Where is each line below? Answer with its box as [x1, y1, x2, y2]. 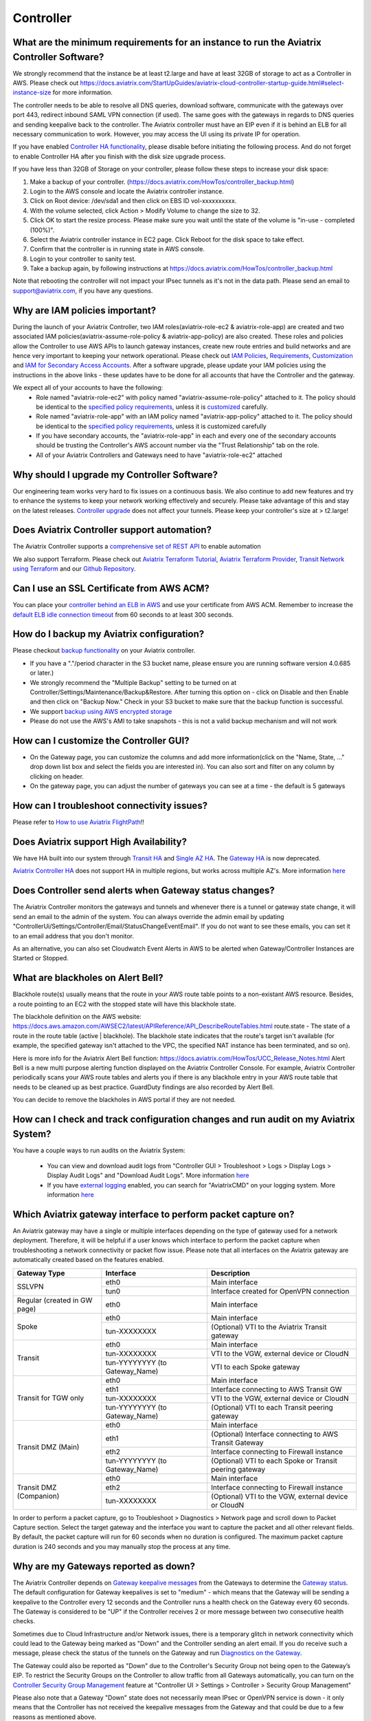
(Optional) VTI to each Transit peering [210, 1402, 333, 1412]
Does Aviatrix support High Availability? [12, 836, 187, 847]
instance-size [12, 88, 52, 96]
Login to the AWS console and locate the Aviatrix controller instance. [30, 187, 225, 196]
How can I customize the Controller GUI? [12, 735, 190, 746]
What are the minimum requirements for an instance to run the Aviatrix [12, 36, 322, 48]
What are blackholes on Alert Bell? [12, 972, 164, 984]
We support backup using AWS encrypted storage [30, 707, 172, 715]
